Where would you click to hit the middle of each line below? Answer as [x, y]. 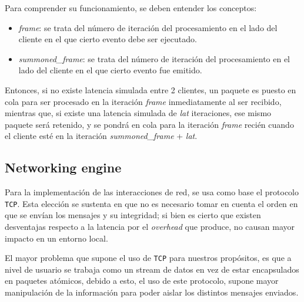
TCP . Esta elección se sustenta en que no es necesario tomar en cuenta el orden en [151, 203]
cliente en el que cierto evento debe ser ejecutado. [108, 39]
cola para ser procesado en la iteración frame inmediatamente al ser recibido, [143, 101]
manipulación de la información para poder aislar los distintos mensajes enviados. [152, 292]
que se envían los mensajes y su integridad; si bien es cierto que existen [133, 215]
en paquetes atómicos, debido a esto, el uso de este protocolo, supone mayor [142, 281]
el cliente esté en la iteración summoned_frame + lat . [101, 136]
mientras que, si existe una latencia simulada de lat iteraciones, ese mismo [138, 113]
